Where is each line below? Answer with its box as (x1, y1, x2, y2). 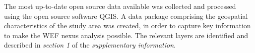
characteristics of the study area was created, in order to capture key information (4, 20, 251, 31)
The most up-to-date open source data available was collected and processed (4, 1, 236, 11)
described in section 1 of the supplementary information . (4, 40, 176, 50)
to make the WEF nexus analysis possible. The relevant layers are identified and (4, 30, 249, 40)
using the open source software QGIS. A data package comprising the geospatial (4, 10, 248, 21)
